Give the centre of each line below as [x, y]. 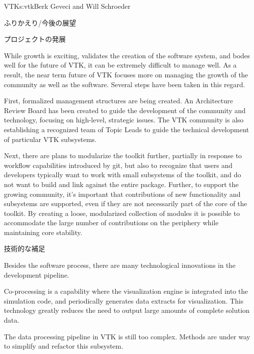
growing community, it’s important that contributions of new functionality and [122, 194]
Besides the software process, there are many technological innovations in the [120, 265]
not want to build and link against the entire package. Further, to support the [121, 184]
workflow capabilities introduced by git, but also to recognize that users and [118, 165]
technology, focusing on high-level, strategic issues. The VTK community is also [124, 120]
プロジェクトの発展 [35, 39]
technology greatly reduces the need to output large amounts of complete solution [127, 310]
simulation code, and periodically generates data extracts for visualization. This [124, 300]
